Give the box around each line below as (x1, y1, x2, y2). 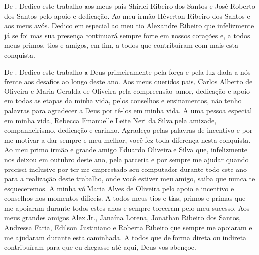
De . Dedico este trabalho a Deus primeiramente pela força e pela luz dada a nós (4, 66, 251, 77)
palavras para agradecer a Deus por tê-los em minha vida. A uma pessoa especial (4, 105, 252, 115)
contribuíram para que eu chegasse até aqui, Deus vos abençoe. (4, 242, 196, 252)
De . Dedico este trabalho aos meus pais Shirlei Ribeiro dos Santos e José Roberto (4, 1, 255, 11)
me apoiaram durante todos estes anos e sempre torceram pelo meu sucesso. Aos (4, 202, 250, 213)
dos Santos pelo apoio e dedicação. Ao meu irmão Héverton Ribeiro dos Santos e (4, 10, 250, 21)
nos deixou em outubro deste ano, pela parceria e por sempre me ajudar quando (4, 154, 249, 164)
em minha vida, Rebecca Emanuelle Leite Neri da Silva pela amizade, (4, 115, 217, 125)
